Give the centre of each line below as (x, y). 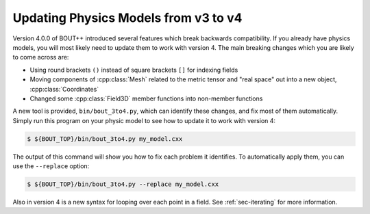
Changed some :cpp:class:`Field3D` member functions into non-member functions (146, 98)
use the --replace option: (51, 166)
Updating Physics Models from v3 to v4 (127, 18)
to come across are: (41, 57)
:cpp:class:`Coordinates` (64, 89)
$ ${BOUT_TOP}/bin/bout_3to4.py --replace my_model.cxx (123, 184)
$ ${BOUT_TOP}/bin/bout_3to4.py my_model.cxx (105, 139)
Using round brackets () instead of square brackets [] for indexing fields (134, 70)
